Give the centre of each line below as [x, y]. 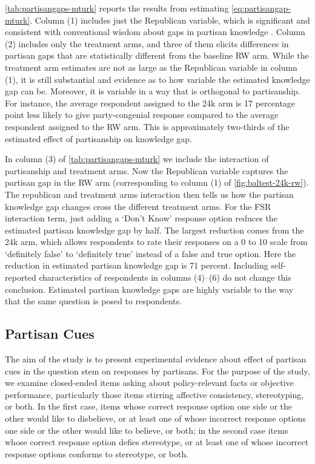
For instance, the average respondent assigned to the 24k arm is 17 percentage [150, 103]
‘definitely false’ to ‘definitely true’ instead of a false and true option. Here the [151, 253]
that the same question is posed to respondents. [94, 301]
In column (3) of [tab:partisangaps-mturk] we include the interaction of [137, 159]
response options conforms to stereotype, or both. [97, 453]
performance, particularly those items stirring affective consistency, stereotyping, [154, 394]
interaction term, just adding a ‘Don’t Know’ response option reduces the [141, 218]
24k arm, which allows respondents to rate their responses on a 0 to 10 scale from [156, 242]
